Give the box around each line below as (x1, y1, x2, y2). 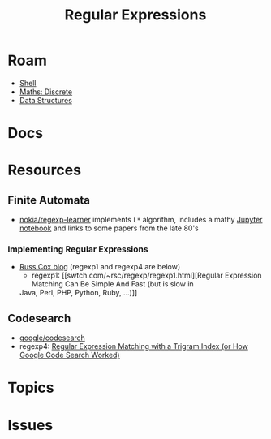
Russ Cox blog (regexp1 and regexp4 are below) (19, 262, 180, 272)
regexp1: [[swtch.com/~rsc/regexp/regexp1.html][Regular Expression (31, 270, 262, 281)
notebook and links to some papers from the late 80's (19, 223, 200, 233)
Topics (7, 379, 54, 397)
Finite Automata (7, 193, 91, 207)
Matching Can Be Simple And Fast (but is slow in (31, 279, 194, 289)
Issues (7, 415, 54, 434)
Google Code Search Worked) (19, 351, 120, 360)
